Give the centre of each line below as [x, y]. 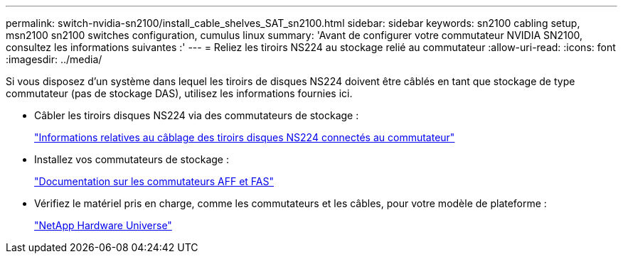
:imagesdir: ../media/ [54, 59]
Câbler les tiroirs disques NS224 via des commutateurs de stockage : [197, 115]
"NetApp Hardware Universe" [103, 225]
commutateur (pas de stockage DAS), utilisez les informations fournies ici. [179, 93]
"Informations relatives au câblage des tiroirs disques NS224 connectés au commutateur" [245, 137]
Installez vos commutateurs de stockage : [132, 159]
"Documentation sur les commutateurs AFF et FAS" [154, 181]
